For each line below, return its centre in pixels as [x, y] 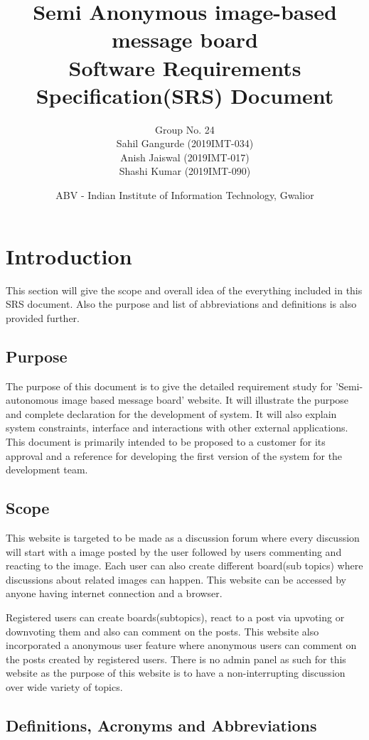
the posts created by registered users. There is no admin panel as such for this [176, 659]
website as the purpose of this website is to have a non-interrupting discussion [176, 673]
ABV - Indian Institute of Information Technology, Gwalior [185, 195]
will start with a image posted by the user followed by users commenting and [174, 551]
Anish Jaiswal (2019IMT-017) [185, 157]
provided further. [43, 317]
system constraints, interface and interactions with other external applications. [177, 428]
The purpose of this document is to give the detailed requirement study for [169, 386]
